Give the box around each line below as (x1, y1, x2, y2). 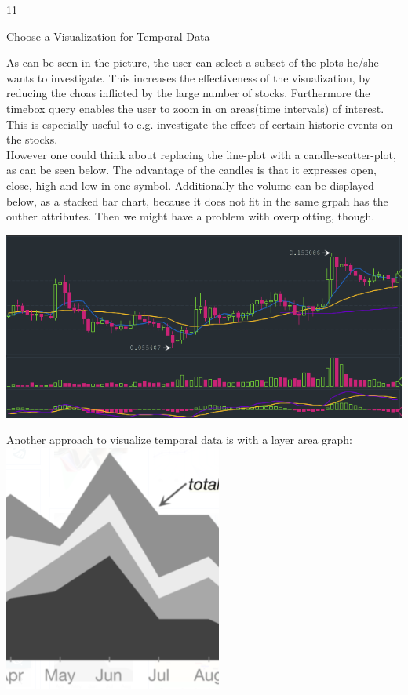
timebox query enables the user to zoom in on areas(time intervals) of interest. (6, 100, 384, 116)
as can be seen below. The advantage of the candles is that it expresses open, (6, 162, 377, 178)
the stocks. (6, 131, 58, 147)
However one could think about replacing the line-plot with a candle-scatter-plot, (6, 146, 396, 162)
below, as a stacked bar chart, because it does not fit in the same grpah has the (6, 192, 388, 209)
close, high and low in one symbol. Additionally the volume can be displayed (6, 176, 374, 193)
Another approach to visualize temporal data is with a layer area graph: (6, 431, 353, 448)
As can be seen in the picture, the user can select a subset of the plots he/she (6, 54, 379, 71)
